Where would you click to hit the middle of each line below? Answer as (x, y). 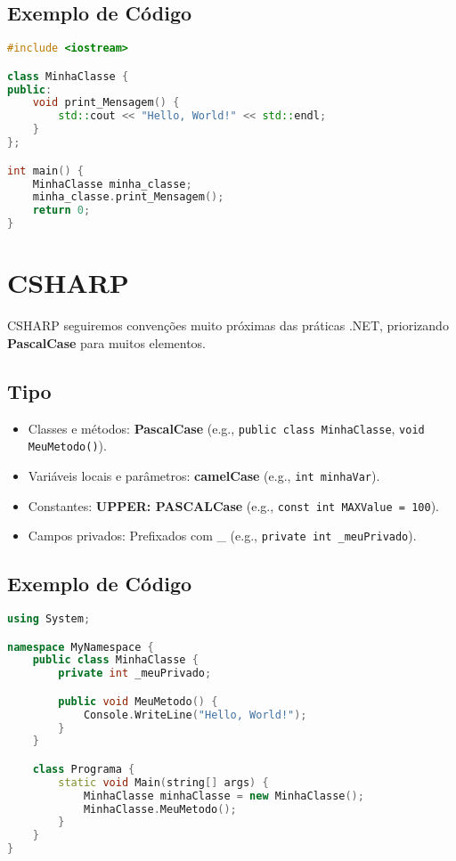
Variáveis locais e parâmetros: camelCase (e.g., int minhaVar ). (204, 475)
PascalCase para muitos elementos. (107, 342)
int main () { (45, 171)
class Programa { (84, 769)
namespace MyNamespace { (81, 647)
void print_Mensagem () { (106, 103)
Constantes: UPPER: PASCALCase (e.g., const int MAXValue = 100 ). (233, 505)
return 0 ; (61, 211)
